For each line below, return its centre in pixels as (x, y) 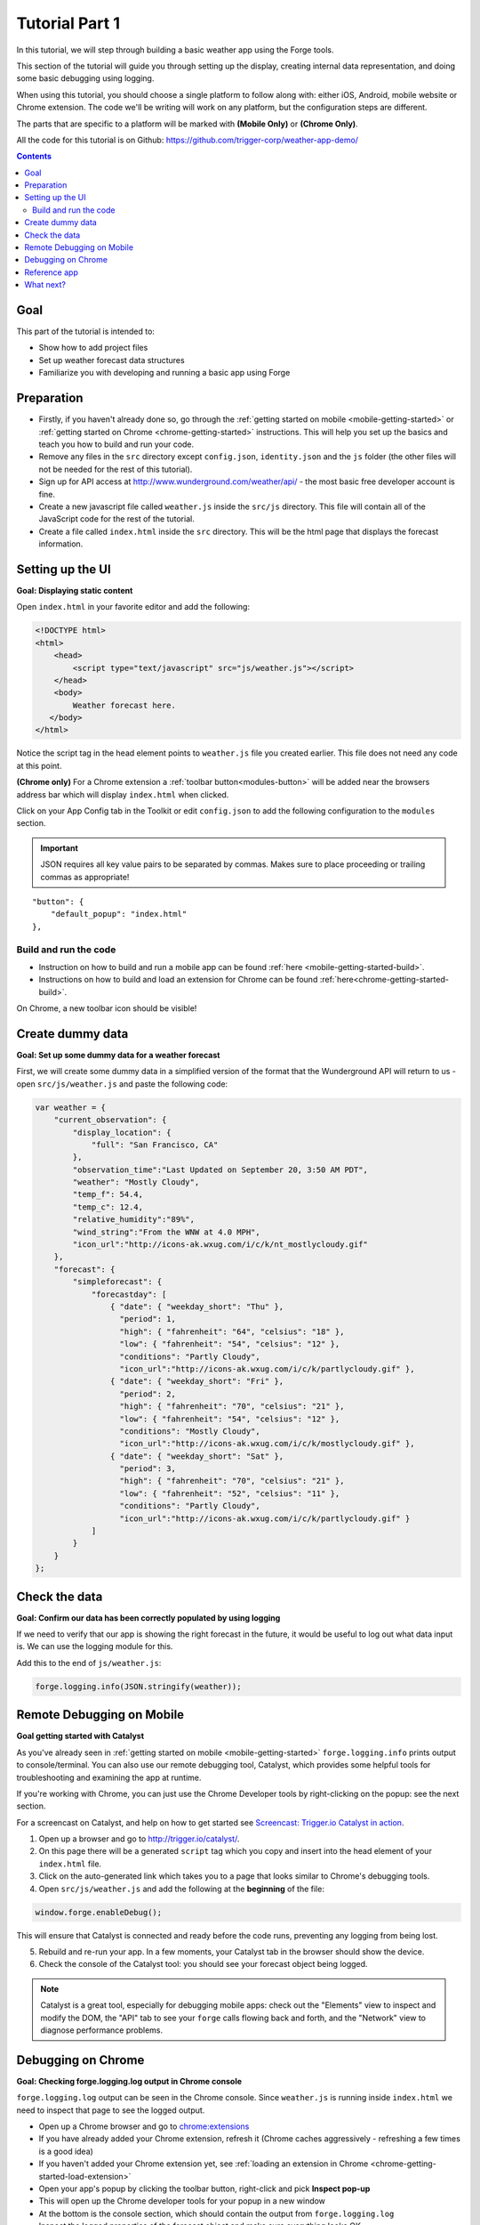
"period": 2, (148, 1394)
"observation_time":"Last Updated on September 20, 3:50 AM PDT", (220, 1169)
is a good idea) (66, 2151)
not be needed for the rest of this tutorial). (116, 469)
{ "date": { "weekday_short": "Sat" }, (197, 1456)
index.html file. (70, 1864)
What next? (45, 285)
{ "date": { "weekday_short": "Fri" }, (197, 1381)
